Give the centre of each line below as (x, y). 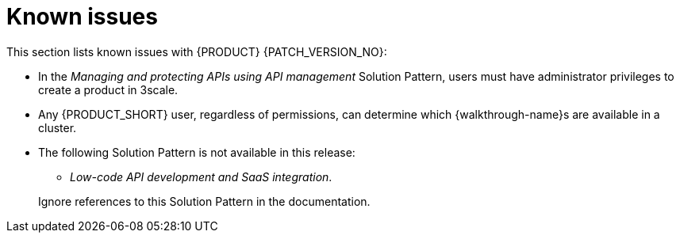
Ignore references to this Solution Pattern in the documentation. (204, 201)
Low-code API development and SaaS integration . (201, 176)
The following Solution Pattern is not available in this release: (197, 152)
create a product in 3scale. (108, 89)
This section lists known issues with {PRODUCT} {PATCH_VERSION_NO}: (197, 51)
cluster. (58, 127)
